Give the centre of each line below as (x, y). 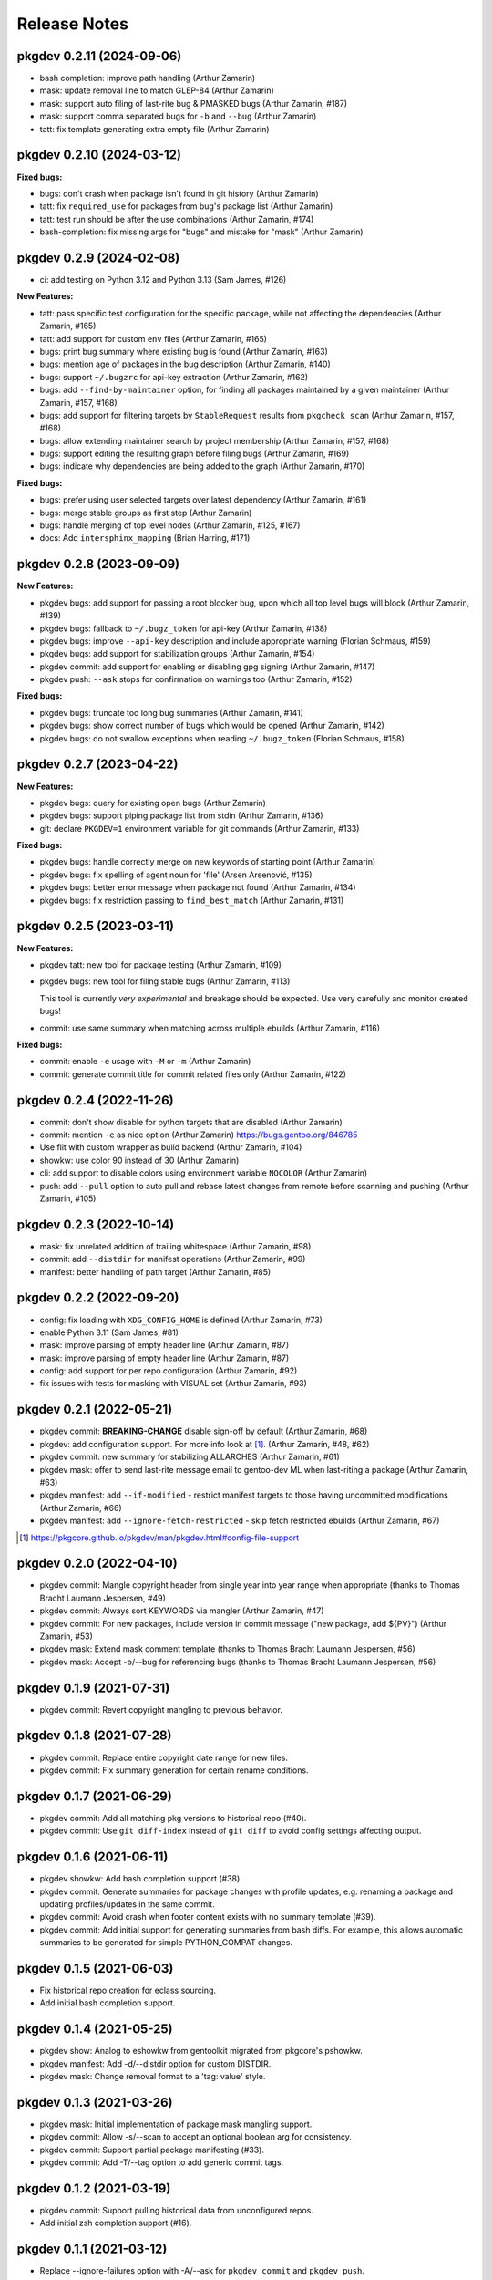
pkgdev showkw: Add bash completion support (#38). (141, 1879)
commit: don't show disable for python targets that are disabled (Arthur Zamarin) (191, 1122)
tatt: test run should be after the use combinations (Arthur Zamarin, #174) (177, 219)
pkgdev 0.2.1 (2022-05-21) (95, 1409)
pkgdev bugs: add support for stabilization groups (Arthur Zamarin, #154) (177, 654)
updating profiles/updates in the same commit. (127, 1904)
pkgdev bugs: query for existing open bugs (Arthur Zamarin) (153, 803)
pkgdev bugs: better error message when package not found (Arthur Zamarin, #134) (198, 887)
